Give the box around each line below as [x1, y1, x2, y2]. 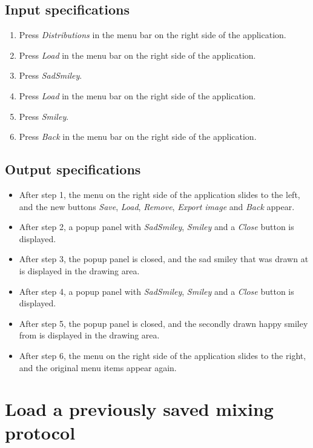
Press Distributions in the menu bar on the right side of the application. [19, 28, 286, 41]
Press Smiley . [19, 110, 69, 122]
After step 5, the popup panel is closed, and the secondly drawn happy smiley [19, 317, 308, 329]
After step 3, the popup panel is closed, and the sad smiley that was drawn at [19, 252, 309, 265]
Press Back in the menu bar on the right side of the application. [19, 130, 257, 143]
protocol [5, 420, 76, 445]
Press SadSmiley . [19, 69, 82, 82]
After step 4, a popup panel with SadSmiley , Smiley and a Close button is [19, 285, 294, 297]
